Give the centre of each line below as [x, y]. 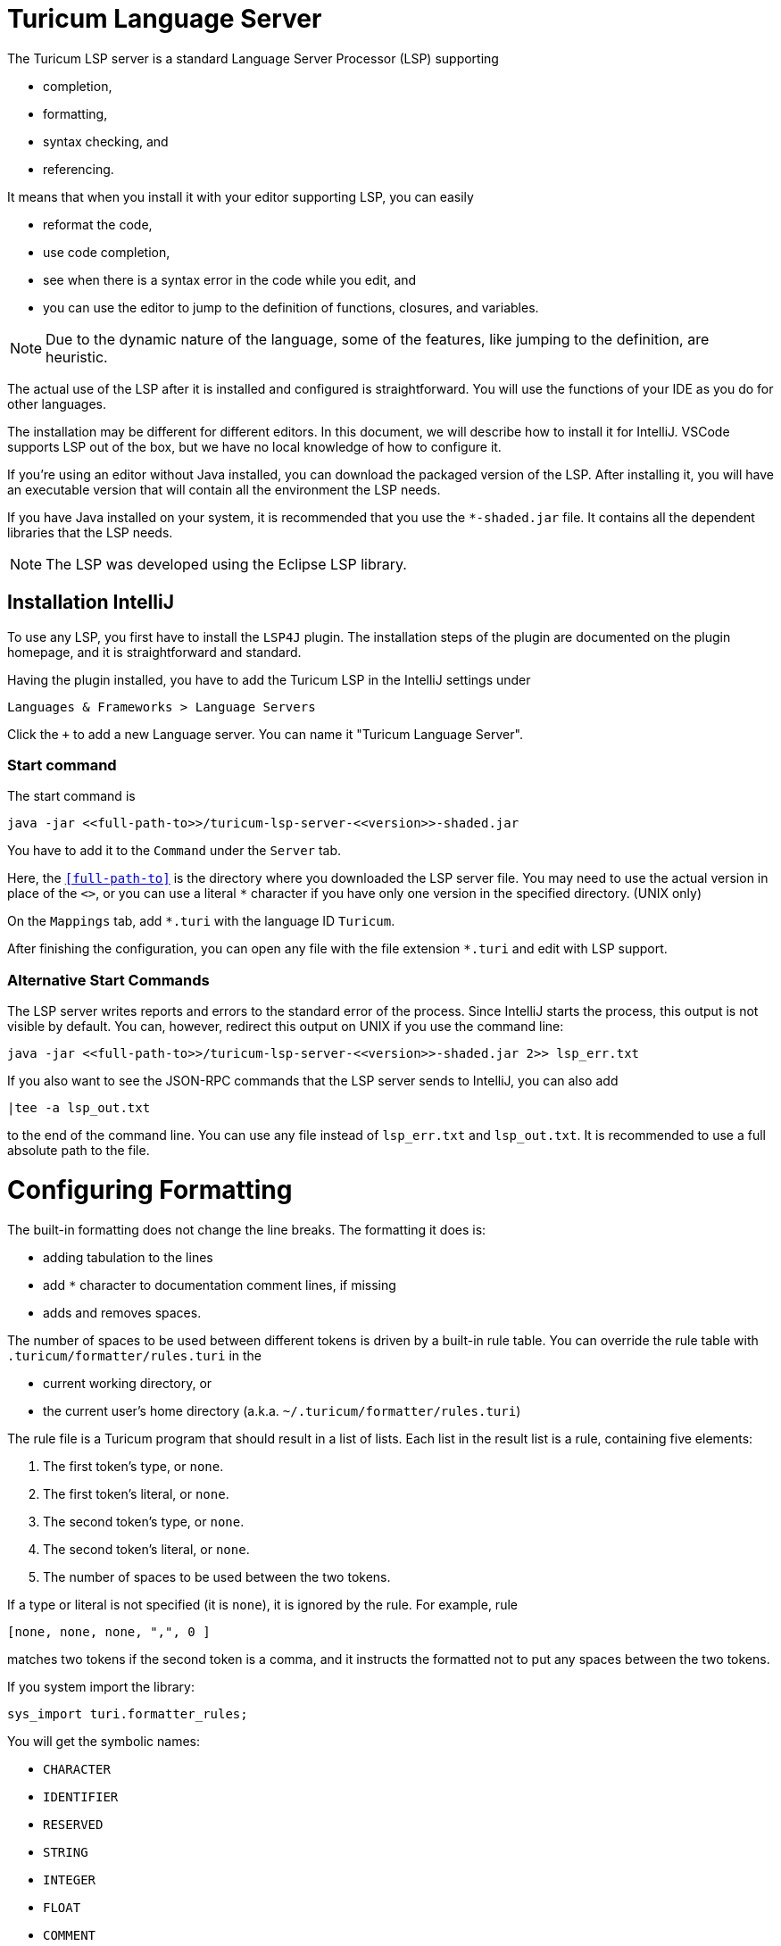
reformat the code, [98, 224]
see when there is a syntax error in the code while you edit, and [230, 279]
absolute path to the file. [79, 1151]
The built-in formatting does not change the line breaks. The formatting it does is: [247, 1229]
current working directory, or [128, 1383]
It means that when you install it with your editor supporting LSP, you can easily [241, 196]
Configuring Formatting [150, 1189]
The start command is [71, 796]
